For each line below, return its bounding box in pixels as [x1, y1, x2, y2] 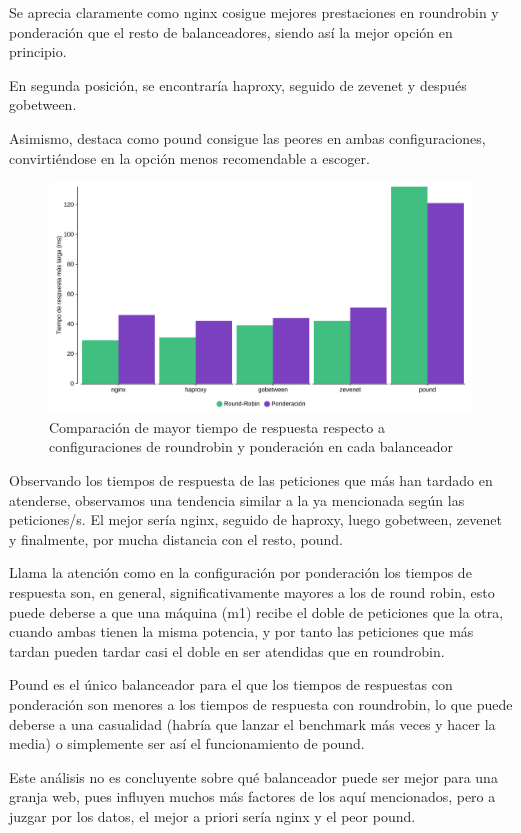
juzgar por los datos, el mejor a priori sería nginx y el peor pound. [9, 805, 416, 826]
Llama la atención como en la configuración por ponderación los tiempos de [9, 562, 472, 583]
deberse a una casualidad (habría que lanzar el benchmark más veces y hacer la [9, 713, 496, 734]
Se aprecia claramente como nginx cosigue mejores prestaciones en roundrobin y [9, 2, 499, 22]
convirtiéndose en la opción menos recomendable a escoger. [9, 147, 370, 168]
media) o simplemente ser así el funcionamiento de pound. [9, 733, 365, 754]
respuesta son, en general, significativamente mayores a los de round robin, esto [9, 581, 495, 602]
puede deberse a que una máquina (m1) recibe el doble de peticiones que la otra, [9, 601, 504, 622]
